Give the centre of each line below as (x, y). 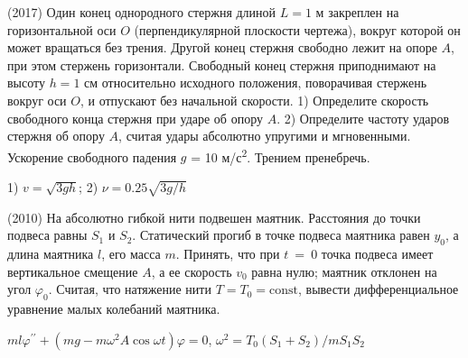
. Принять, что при (228, 254)
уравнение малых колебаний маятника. (114, 309)
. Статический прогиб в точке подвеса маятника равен (281, 235)
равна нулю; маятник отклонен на (344, 271)
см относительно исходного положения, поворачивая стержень (256, 83)
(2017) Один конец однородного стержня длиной (142, 12)
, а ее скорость (192, 271)
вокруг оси (37, 100)
